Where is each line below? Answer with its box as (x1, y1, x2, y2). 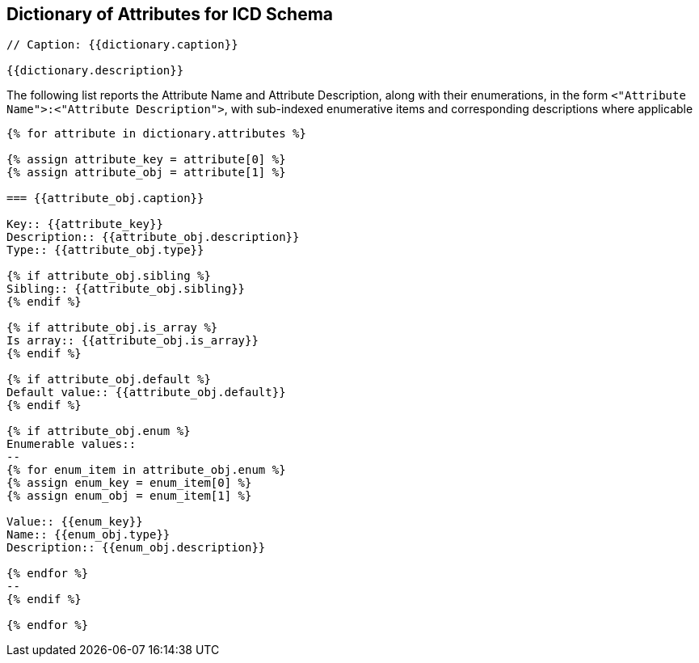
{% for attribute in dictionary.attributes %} (6, 127, 306, 141)
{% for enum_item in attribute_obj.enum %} (6, 463, 286, 477)
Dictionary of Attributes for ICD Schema (6, 4, 334, 24)
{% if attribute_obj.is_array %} (6, 321, 218, 335)
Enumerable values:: (6, 437, 137, 451)
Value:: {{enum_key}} (6, 515, 143, 529)
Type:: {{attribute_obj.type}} (6, 243, 204, 257)
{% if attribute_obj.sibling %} (6, 269, 211, 283)
